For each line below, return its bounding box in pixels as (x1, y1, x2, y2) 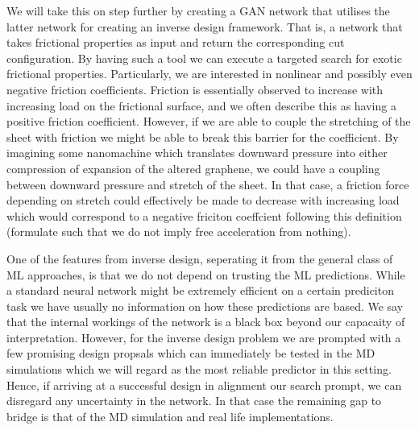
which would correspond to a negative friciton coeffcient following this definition (6, 207, 402, 224)
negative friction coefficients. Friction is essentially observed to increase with (6, 81, 384, 97)
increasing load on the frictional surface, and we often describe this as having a (6, 97, 396, 114)
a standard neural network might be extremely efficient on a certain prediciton (6, 282, 394, 299)
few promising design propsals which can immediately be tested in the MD (6, 345, 375, 362)
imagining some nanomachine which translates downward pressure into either (6, 144, 388, 161)
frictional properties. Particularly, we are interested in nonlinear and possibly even (6, 65, 413, 82)
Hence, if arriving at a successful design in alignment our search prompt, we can (6, 376, 402, 393)
